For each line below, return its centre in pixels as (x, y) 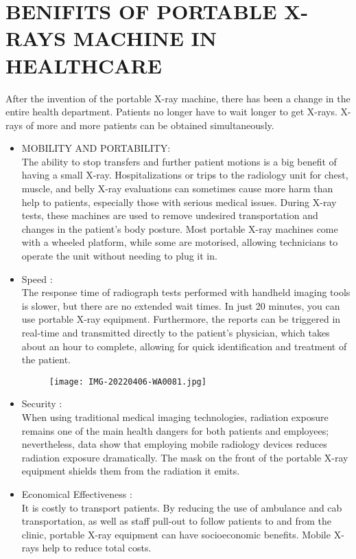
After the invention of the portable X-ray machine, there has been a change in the (178, 98)
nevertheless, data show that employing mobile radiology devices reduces (174, 444)
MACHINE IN (145, 38)
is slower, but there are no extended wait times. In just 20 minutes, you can (181, 305)
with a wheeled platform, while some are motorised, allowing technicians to (180, 242)
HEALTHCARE (84, 65)
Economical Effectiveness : (77, 494)
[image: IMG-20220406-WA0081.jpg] (128, 381)
